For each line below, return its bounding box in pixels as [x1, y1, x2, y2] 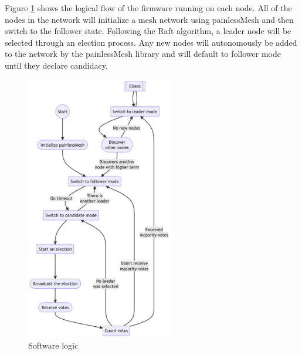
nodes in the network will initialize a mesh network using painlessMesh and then [5, 13, 294, 25]
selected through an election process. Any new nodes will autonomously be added [5, 36, 297, 48]
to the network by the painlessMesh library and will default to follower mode [5, 48, 281, 60]
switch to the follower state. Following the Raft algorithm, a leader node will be [5, 25, 291, 37]
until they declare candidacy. [5, 59, 108, 71]
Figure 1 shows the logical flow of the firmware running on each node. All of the [5, 2, 292, 13]
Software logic [28, 339, 79, 351]
